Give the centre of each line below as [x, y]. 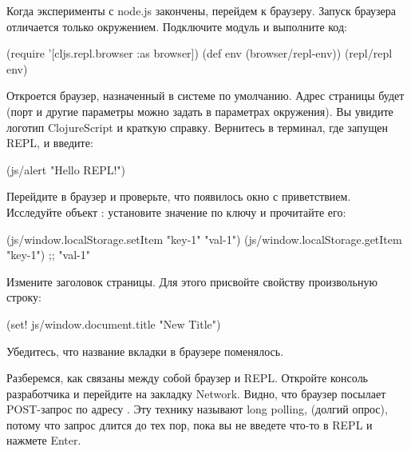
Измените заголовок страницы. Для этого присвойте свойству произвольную [192, 281]
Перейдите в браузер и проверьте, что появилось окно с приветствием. [179, 196]
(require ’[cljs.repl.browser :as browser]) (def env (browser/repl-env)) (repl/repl [200, 53]
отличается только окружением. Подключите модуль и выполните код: [177, 26]
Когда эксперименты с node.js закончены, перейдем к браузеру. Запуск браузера [202, 10]
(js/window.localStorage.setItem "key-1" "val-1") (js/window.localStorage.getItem [204, 239]
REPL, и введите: [50, 143]
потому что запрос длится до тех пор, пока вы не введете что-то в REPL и [190, 424]
